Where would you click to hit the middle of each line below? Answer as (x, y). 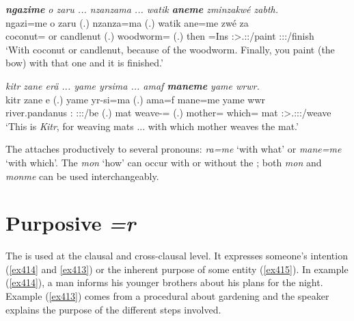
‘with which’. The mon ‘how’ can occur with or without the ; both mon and (164, 162)
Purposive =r (71, 223)
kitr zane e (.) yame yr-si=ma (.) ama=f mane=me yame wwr (136, 99)
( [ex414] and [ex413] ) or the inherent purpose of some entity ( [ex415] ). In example (177, 269)
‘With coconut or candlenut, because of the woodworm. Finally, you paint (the (170, 49)
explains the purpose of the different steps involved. (113, 309)
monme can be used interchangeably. (82, 176)
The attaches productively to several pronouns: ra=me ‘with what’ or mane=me (174, 149)
